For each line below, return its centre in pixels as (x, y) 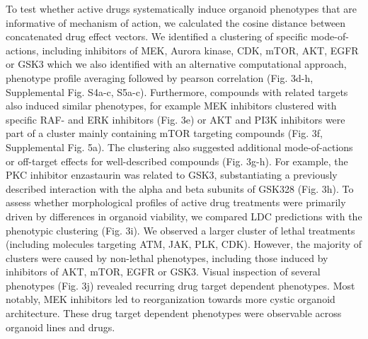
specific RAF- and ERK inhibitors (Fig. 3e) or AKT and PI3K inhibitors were (176, 119)
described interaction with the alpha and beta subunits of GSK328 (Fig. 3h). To (180, 188)
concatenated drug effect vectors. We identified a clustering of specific (157, 36)
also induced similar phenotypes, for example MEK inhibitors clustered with (171, 106)
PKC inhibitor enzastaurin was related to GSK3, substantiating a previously (172, 175)
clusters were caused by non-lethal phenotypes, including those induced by (167, 257)
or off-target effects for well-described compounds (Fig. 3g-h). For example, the (177, 161)
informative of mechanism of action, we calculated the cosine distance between (176, 22)
